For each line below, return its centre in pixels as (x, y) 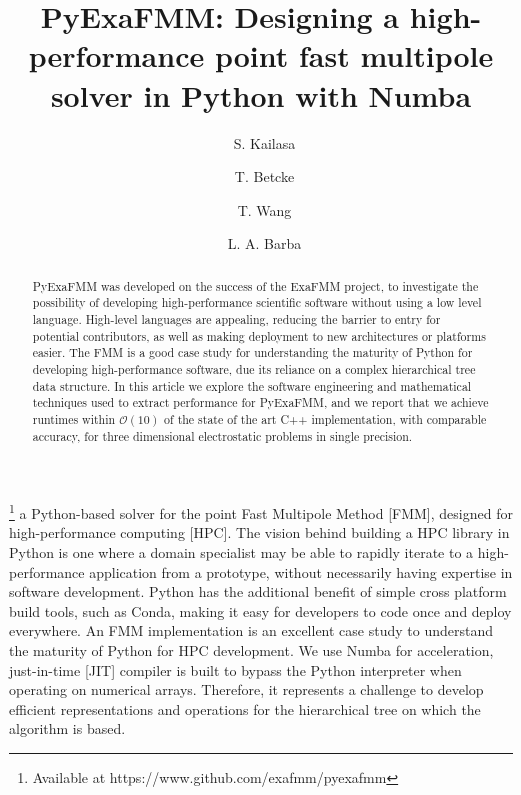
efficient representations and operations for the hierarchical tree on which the (245, 708)
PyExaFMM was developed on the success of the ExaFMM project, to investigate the (255, 285)
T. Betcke (264, 176)
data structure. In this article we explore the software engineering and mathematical (252, 385)
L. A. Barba (264, 243)
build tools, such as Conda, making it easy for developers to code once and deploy (260, 610)
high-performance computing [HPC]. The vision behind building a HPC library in (259, 532)
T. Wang (264, 209)
